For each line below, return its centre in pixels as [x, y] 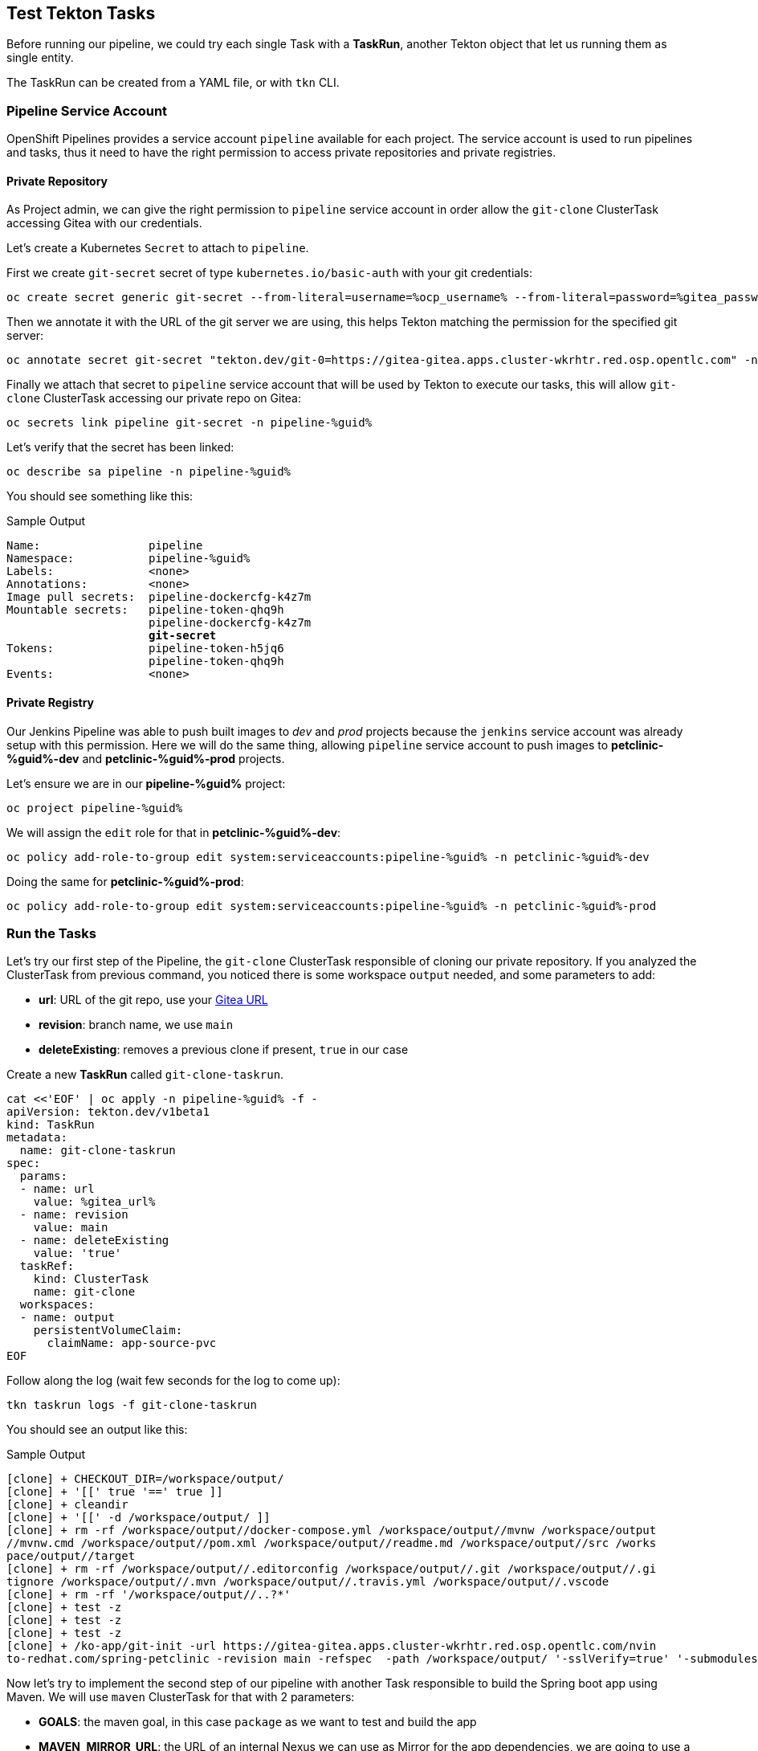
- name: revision [74, 1215]
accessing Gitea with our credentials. [104, 223]
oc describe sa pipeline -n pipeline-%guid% [149, 472]
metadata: [37, 1138]
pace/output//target [71, 1556]
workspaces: [57, 1305]
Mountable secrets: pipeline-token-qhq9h [145, 610]
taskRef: [47, 1266]
